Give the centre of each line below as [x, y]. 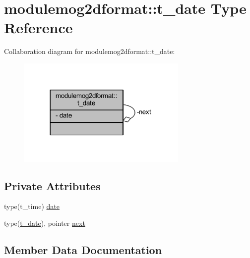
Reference [38, 27]
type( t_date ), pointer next [45, 223]
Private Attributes [52, 185]
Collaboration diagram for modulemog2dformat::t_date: [90, 51]
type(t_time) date [32, 206]
